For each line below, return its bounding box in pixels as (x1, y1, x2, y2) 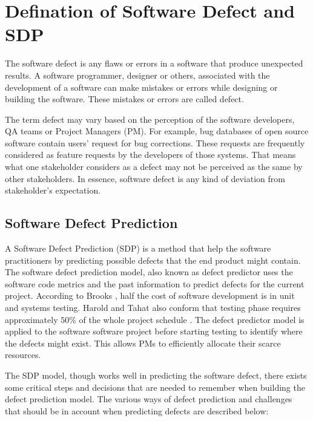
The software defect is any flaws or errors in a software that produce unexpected (5, 57, 303, 70)
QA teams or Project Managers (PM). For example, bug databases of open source (5, 125, 309, 137)
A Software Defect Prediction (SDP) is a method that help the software (5, 242, 271, 255)
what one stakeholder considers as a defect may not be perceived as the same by (5, 160, 303, 173)
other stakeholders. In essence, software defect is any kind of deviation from (5, 172, 285, 184)
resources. (5, 348, 41, 361)
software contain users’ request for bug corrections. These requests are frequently (5, 136, 305, 149)
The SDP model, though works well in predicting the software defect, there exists (5, 368, 307, 381)
